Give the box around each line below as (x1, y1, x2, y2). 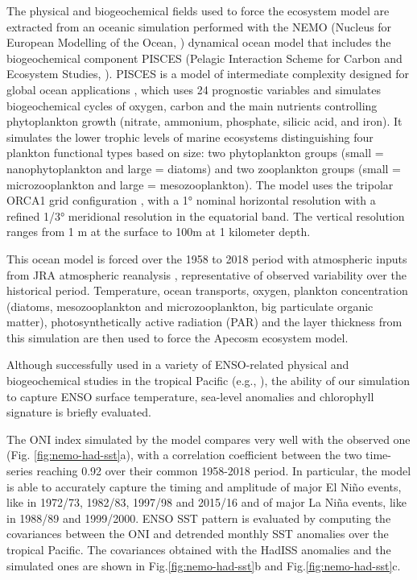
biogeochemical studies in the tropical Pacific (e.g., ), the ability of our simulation (6, 372, 411, 389)
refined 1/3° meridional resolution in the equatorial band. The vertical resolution (6, 207, 405, 224)
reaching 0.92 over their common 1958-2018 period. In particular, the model (36, 462, 411, 479)
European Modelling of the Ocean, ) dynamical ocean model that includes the (6, 34, 391, 51)
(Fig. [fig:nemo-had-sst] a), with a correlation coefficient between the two (6, 446, 362, 463)
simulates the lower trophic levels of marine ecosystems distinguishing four (6, 128, 374, 145)
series (6, 462, 33, 479)
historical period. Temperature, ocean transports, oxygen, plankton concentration (6, 282, 408, 299)
